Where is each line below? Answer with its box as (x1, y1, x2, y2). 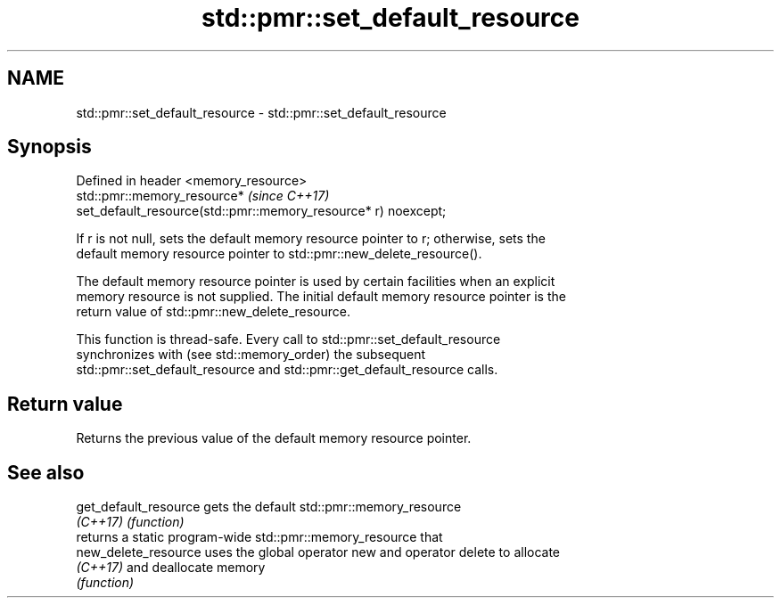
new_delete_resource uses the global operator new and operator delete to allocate (76, 544, 561, 560)
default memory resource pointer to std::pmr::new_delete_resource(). (76, 246, 482, 262)
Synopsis (7, 135, 92, 159)
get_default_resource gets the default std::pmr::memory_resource (76, 499, 462, 515)
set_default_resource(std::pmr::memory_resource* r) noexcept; (76, 203, 447, 219)
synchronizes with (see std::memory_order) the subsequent (76, 347, 425, 363)
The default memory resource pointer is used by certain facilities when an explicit (76, 274, 555, 290)
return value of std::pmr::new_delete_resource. (76, 304, 351, 320)
